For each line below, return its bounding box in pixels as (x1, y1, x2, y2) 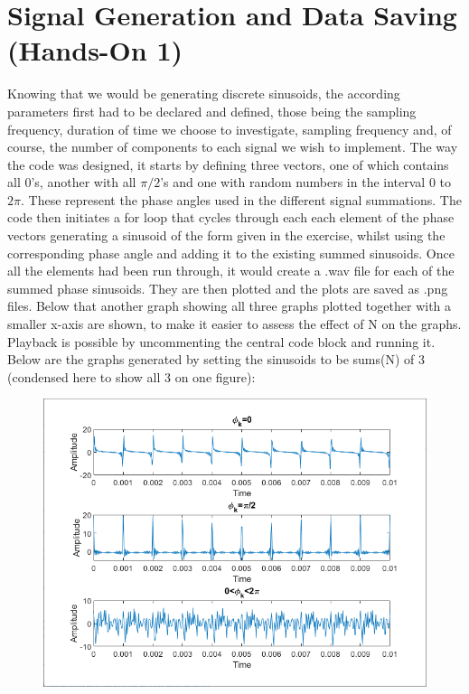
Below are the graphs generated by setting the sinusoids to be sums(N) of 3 (7, 350, 426, 369)
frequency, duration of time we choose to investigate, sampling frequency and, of (7, 119, 452, 138)
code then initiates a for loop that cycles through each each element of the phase (7, 208, 455, 227)
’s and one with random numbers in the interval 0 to (160, 173, 452, 192)
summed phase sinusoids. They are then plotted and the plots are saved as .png (7, 278, 448, 297)
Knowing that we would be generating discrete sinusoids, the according (7, 84, 400, 103)
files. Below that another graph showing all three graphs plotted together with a (7, 296, 452, 315)
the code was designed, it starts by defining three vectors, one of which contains (7, 155, 449, 173)
